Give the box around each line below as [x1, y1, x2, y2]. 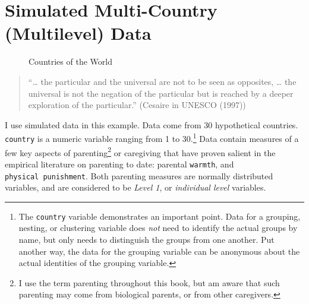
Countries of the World [29, 55, 112, 68]
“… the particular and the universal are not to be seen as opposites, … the [28, 75, 297, 87]
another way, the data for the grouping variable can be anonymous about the [18, 245, 300, 257]
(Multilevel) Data [5, 21, 152, 45]
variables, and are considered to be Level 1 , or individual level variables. [5, 181, 266, 194]
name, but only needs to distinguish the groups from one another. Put [18, 233, 275, 245]
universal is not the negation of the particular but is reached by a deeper [28, 87, 294, 99]
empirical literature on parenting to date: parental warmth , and [5, 157, 234, 170]
